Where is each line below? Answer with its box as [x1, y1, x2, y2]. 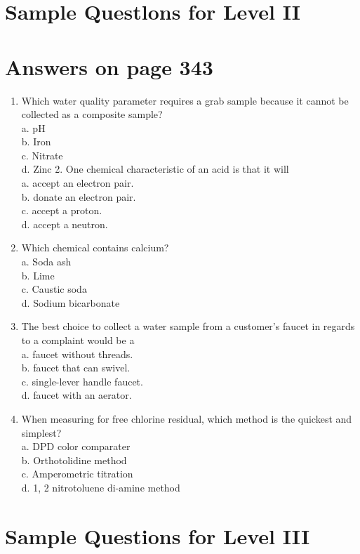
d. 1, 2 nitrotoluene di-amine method [21, 480, 180, 494]
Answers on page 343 [5, 52, 213, 81]
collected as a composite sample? [21, 107, 163, 121]
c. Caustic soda [21, 282, 87, 296]
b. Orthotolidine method [21, 452, 127, 467]
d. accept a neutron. [21, 216, 108, 231]
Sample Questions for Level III [5, 521, 310, 550]
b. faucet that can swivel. [21, 360, 131, 375]
